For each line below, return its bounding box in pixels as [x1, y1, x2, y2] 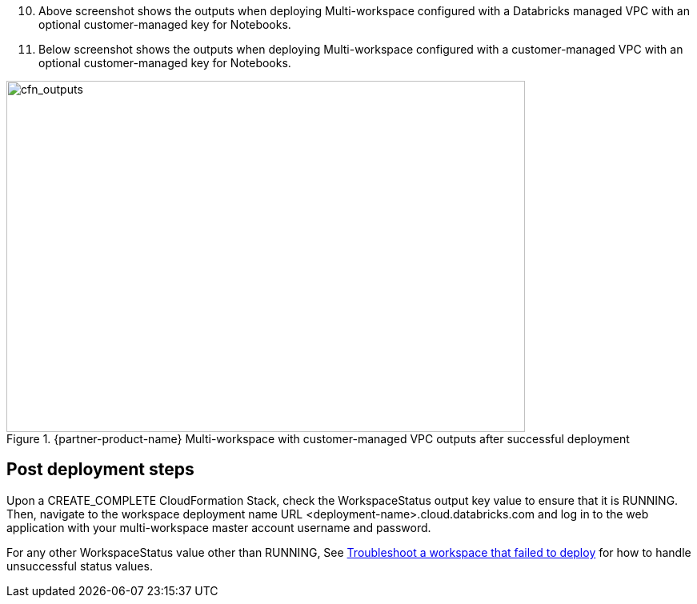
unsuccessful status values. [6, 558, 153, 573]
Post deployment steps [6, 459, 194, 480]
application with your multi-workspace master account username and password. [6, 520, 431, 534]
